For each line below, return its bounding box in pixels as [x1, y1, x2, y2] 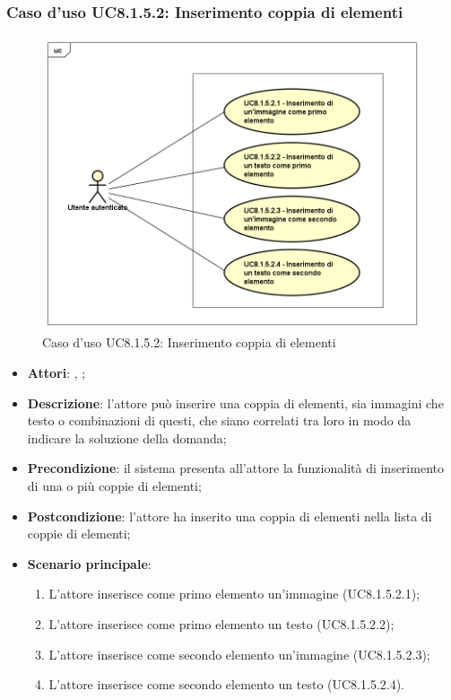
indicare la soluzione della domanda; [27, 428, 227, 447]
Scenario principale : [27, 554, 152, 573]
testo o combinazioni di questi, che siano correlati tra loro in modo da [27, 411, 412, 430]
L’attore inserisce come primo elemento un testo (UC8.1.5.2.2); [48, 615, 395, 634]
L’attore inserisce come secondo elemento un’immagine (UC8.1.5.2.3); [48, 644, 430, 663]
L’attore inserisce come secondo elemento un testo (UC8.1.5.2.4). [48, 675, 405, 694]
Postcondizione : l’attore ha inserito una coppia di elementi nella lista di [27, 506, 432, 525]
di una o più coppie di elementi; [27, 477, 202, 495]
